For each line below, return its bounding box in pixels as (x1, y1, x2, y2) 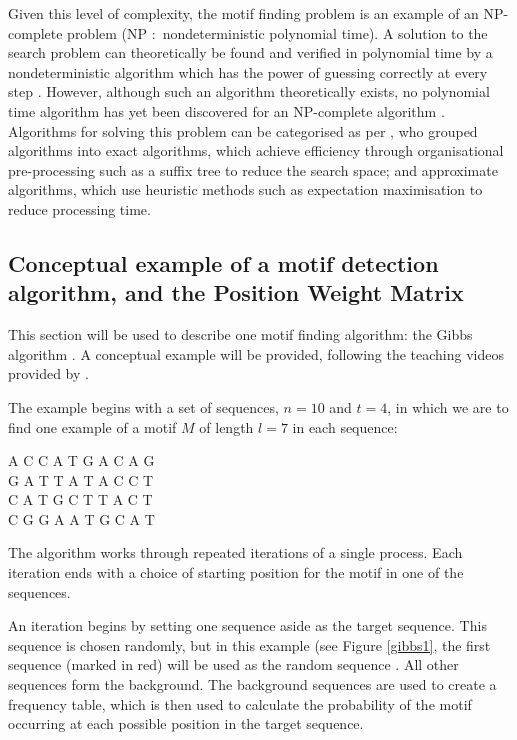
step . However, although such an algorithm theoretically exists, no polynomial (8, 81, 490, 102)
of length (199, 416, 254, 437)
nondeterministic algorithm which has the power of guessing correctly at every (8, 61, 488, 82)
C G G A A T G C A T (8, 508, 155, 529)
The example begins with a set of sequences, (8, 396, 279, 417)
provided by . (8, 363, 89, 384)
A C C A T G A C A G (8, 450, 155, 471)
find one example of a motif (8, 416, 177, 437)
